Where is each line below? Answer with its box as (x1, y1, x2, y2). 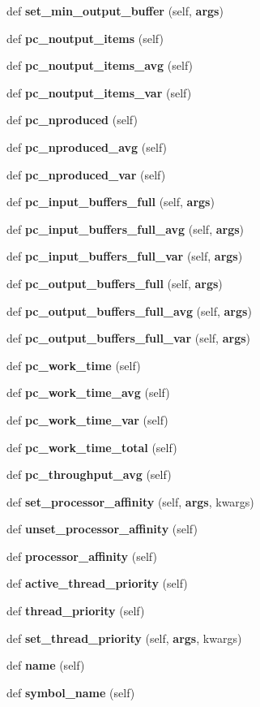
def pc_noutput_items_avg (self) (6, 57, 194, 74)
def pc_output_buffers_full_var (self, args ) (6, 330, 250, 347)
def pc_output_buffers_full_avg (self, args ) (6, 302, 252, 319)
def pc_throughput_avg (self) (6, 466, 172, 483)
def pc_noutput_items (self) (6, 29, 164, 46)
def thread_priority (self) (6, 602, 145, 619)
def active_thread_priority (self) (6, 575, 188, 592)
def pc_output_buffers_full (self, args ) (6, 274, 223, 291)
